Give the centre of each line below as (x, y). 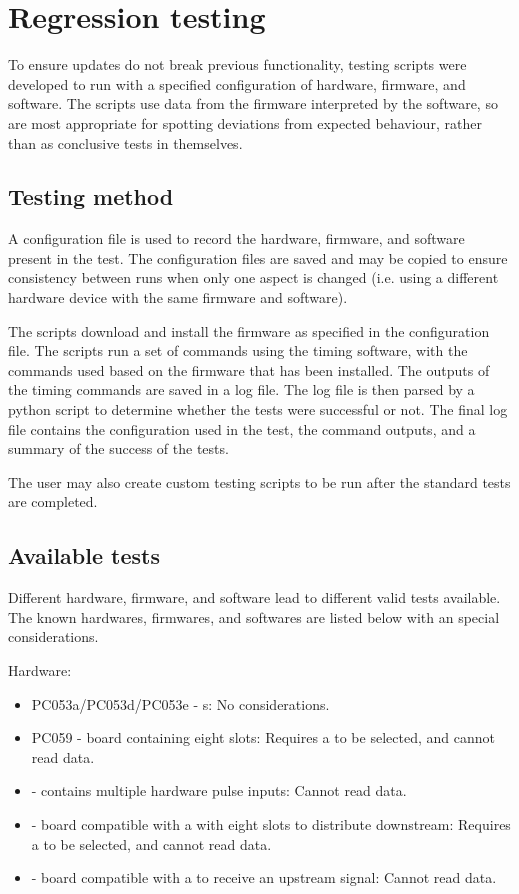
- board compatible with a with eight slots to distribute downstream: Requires (271, 823)
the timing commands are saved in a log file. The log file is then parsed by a (241, 389)
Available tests (84, 555)
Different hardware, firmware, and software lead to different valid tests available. (254, 597)
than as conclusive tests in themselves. (125, 142)
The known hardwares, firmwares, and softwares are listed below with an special (254, 616)
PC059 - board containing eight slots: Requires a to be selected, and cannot (263, 737)
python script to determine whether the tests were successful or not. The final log (258, 409)
